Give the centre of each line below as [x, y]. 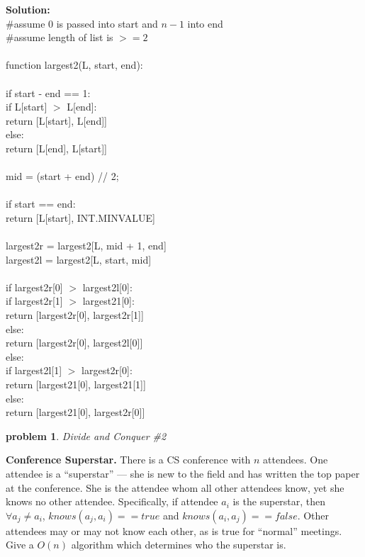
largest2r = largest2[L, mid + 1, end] [86, 246]
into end [205, 23]
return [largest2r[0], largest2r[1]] [75, 315]
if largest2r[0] [34, 287]
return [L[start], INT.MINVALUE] [80, 217]
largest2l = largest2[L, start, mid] [79, 259]
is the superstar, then [279, 501]
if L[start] [27, 107]
